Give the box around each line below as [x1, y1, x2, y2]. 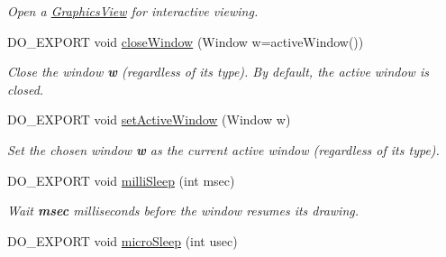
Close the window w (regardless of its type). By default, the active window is [7, 62, 429, 81]
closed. [7, 79, 44, 98]
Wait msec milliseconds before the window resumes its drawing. [7, 201, 360, 220]
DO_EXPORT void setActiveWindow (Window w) [7, 110, 291, 129]
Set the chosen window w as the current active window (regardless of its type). [7, 140, 440, 159]
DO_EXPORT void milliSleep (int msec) [7, 170, 235, 189]
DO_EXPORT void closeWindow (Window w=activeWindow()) [7, 32, 364, 50]
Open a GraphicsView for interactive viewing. [7, 2, 259, 20]
